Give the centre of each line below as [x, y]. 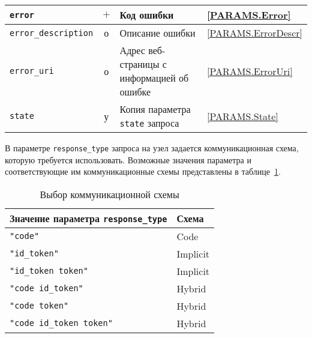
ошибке [135, 92]
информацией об [154, 78]
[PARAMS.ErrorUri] [250, 71]
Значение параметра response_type [88, 218]
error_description [52, 33]
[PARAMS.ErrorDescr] [255, 33]
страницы [139, 64]
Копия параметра [155, 109]
